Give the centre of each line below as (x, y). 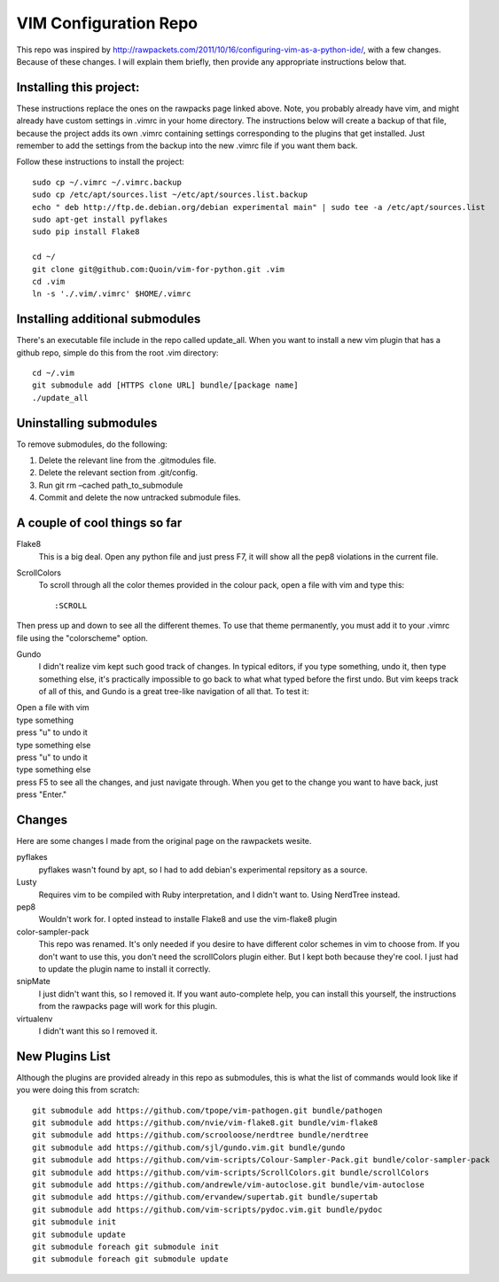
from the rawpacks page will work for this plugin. (128, 1006)
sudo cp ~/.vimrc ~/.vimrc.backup (107, 182)
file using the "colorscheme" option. (82, 637)
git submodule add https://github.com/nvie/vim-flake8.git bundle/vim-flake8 (205, 1123)
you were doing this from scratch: (78, 1090)
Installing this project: (78, 87)
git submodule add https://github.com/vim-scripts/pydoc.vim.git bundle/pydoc (207, 1209)
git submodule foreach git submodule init (126, 1247)
